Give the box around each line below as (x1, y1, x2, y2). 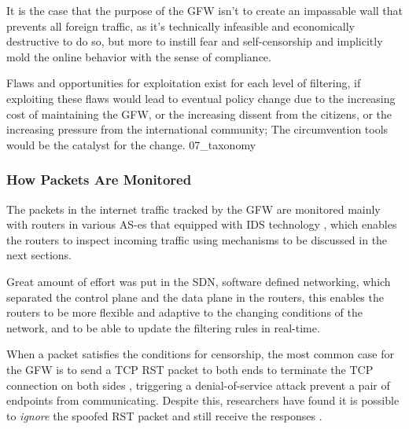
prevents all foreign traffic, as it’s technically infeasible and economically (6, 17, 355, 34)
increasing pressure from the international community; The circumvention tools (6, 121, 389, 137)
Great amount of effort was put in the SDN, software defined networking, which (6, 273, 391, 289)
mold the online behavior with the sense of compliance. (6, 48, 271, 64)
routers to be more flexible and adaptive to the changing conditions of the (6, 304, 363, 321)
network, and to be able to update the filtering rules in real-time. (6, 319, 320, 335)
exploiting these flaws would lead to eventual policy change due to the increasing (6, 90, 396, 106)
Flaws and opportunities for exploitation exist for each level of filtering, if (6, 75, 361, 91)
